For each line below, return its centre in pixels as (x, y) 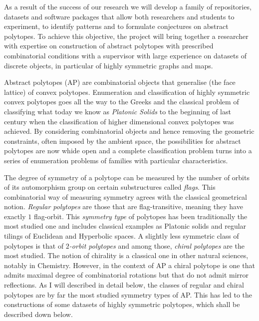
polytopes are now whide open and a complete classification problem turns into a (128, 151)
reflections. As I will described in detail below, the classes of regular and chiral (124, 285)
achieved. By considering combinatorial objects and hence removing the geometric (129, 131)
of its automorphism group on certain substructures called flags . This (110, 187)
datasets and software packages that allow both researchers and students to (119, 16)
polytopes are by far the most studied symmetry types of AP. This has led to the (128, 294)
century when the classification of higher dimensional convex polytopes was (119, 121)
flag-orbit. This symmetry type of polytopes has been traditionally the (140, 216)
